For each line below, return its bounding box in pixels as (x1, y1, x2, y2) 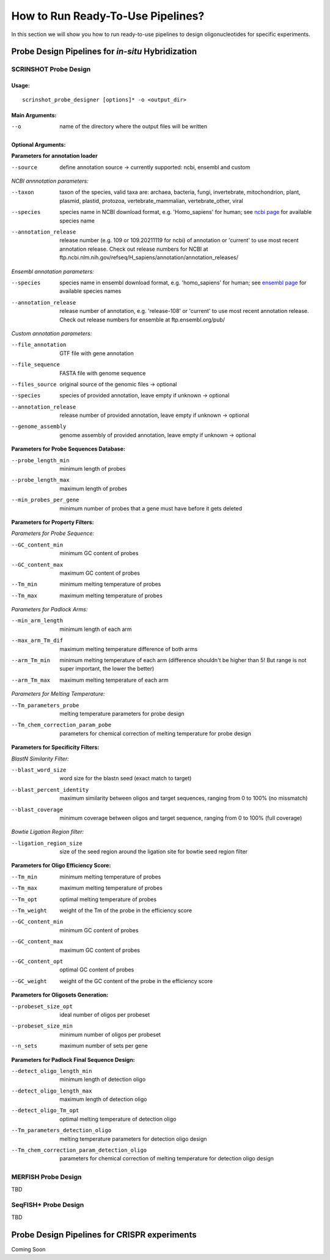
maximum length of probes (59, 485, 128, 492)
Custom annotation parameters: (11, 330, 92, 337)
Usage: (11, 82, 31, 89)
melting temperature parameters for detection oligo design (59, 1135, 207, 1143)
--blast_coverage (11, 806, 64, 813)
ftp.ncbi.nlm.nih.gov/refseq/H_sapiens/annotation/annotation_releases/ (59, 254, 238, 261)
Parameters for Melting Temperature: (11, 690, 105, 698)
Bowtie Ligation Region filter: (11, 828, 84, 836)
